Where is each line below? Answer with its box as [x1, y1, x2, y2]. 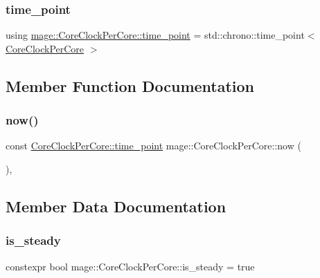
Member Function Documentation [6, 75, 255, 96]
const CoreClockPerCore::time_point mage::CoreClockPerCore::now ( [6, 138, 301, 153]
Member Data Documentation [6, 195, 226, 216]
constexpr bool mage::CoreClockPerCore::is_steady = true [6, 259, 255, 273]
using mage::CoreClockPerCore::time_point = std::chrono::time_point [6, 28, 305, 42]
